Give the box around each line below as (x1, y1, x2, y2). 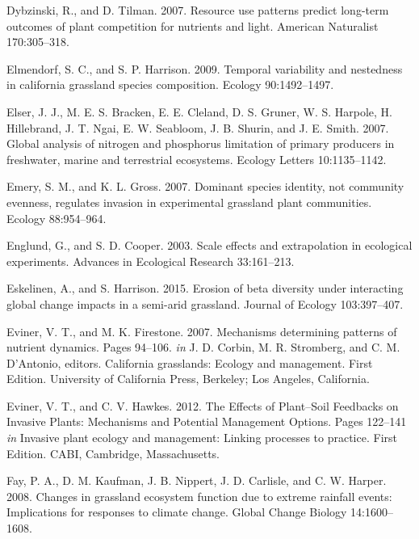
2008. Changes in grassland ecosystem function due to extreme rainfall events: (6, 487, 392, 504)
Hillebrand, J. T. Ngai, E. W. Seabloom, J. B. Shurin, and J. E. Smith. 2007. (6, 119, 389, 136)
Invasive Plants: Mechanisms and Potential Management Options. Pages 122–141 (6, 413, 407, 430)
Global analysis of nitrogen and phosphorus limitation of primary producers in (6, 135, 395, 152)
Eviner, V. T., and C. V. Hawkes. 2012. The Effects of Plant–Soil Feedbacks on (6, 397, 399, 414)
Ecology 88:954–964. (6, 209, 107, 226)
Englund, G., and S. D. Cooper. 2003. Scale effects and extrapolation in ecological (6, 237, 413, 254)
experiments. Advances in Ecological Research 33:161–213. (6, 252, 295, 269)
